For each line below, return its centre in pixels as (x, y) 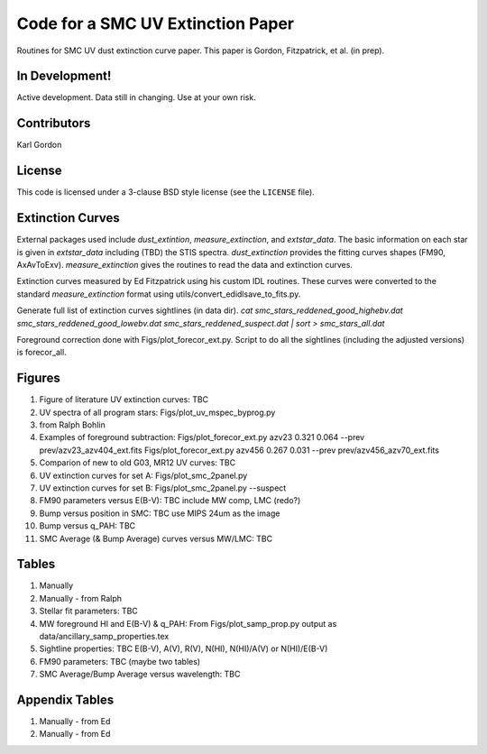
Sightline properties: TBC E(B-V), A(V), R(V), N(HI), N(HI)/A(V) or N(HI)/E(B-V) (184, 648)
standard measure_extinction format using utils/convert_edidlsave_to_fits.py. (159, 294)
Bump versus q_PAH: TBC (87, 526)
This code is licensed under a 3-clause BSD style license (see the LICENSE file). (165, 192)
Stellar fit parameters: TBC (89, 611)
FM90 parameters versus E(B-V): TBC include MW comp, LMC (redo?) (170, 501)
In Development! (64, 76)
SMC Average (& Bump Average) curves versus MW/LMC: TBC (156, 538)
